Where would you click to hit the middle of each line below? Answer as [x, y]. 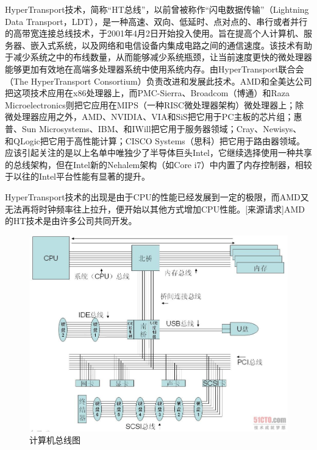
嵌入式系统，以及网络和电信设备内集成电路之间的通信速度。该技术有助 [171, 45]
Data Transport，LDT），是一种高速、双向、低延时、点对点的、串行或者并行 [156, 21]
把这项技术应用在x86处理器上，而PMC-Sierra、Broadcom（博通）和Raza [147, 93]
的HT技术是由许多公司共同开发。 [71, 221]
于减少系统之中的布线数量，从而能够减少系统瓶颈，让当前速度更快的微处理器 [158, 57]
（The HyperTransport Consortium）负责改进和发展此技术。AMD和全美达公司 [158, 81]
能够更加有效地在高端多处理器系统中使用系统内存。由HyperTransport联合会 [155, 69]
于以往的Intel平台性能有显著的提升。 [77, 176]
